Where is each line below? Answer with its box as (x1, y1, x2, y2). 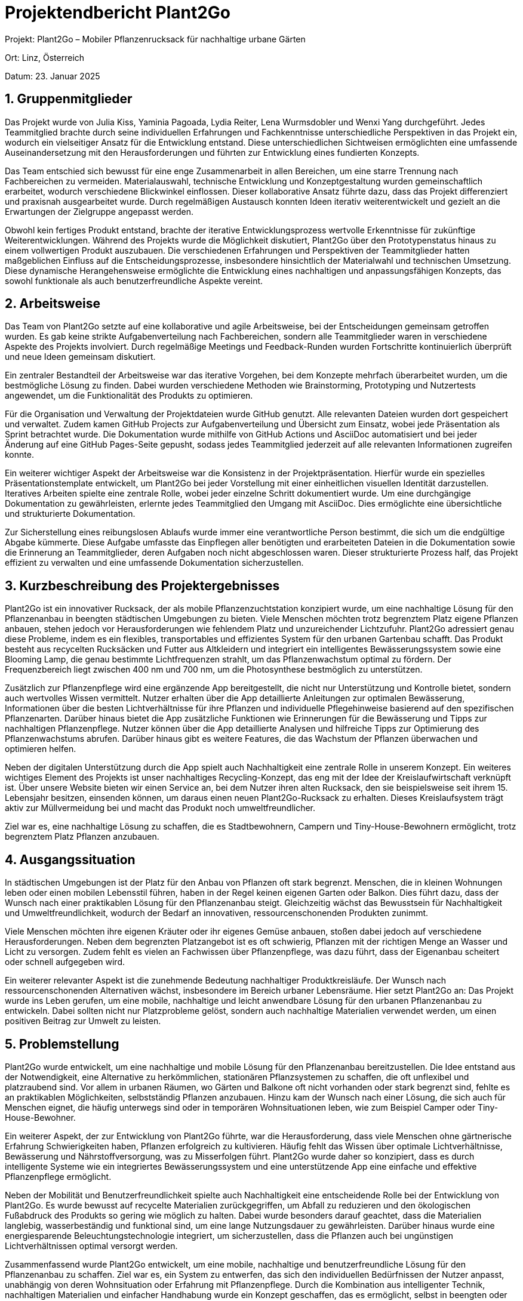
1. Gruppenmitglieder (5, 91, 133, 107)
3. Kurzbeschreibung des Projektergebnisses (5, 578, 280, 593)
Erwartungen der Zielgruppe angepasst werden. (5, 206, 193, 217)
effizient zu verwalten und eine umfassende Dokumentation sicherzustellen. (5, 557, 304, 568)
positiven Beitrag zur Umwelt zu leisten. (5, 1016, 161, 1026)
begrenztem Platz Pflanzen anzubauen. (5, 831, 159, 842)
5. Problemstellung (5, 1036, 119, 1052)
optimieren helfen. (5, 744, 76, 754)
